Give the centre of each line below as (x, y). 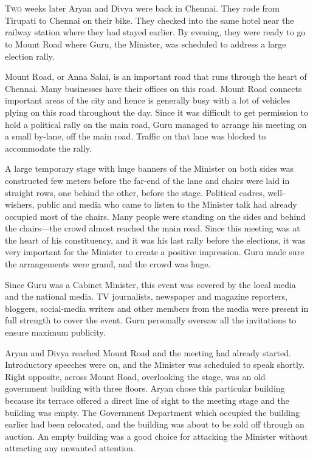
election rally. (30, 56)
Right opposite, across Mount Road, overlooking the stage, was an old (135, 376)
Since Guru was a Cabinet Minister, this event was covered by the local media (150, 284)
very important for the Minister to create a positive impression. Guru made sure (155, 252)
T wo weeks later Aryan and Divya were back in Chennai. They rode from (142, 8)
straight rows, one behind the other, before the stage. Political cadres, (135, 192)
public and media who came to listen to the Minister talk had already (167, 204)
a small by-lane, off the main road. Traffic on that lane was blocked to (136, 136)
